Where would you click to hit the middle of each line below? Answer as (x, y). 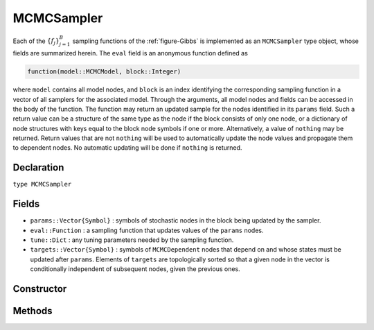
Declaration (38, 167)
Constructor (40, 289)
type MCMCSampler (42, 184)
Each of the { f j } (36, 42)
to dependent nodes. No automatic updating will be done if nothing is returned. (127, 148)
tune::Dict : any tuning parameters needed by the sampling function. (132, 240)
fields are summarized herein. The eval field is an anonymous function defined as (131, 53)
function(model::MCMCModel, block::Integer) (104, 72)
